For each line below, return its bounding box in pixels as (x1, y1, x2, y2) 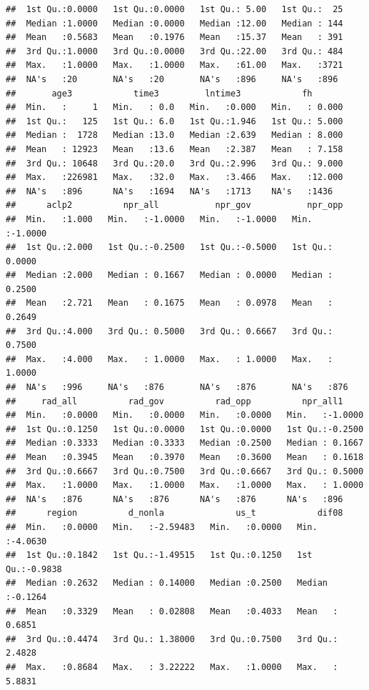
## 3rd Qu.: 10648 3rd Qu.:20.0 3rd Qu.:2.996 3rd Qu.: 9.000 (6, 158, 343, 169)
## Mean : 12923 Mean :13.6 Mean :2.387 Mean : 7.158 (6, 144, 343, 154)
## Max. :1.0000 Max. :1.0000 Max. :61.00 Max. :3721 (6, 60, 343, 71)
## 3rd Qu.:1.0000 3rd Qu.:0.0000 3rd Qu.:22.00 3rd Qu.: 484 (6, 46, 343, 56)
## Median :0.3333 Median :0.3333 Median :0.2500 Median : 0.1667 (6, 438, 364, 449)
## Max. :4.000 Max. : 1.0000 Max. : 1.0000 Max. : (6, 354, 333, 364)
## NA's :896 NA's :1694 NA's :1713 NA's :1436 (6, 186, 333, 196)
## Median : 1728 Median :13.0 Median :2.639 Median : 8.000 (6, 130, 343, 141)
